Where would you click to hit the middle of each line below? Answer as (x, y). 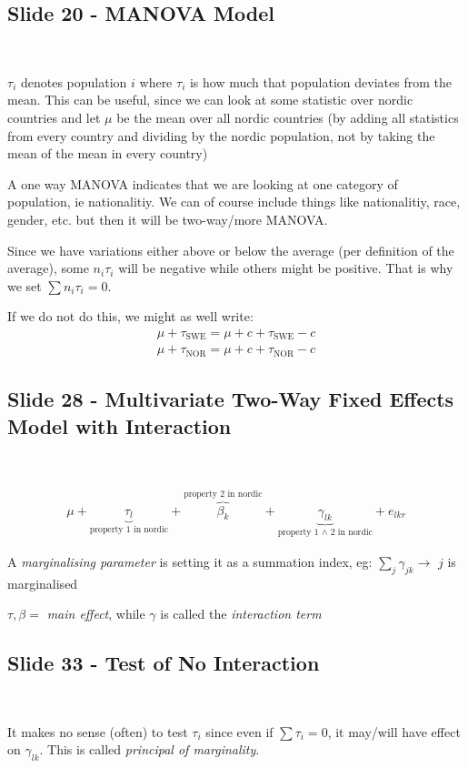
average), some (48, 268)
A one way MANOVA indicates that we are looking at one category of (203, 183)
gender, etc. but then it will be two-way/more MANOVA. (168, 219)
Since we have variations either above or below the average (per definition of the (231, 250)
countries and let (54, 117)
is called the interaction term (241, 614)
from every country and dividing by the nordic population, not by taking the (221, 135)
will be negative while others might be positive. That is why (286, 268)
